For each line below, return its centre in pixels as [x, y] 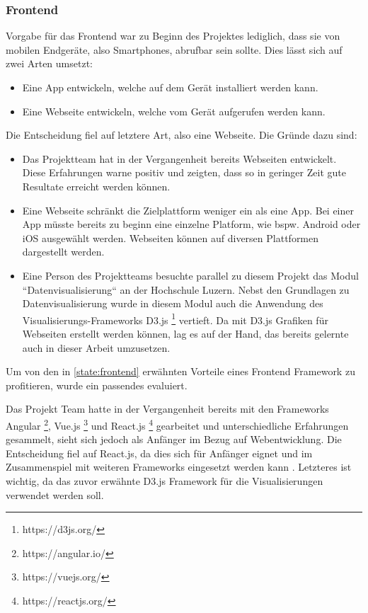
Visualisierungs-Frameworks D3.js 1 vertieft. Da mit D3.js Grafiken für [175, 319]
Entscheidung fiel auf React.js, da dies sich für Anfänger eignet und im [159, 453]
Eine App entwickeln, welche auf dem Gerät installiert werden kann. [170, 87]
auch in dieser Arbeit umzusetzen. [96, 347]
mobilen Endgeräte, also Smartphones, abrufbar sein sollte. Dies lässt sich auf [174, 49]
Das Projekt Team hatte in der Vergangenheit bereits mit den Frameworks [167, 409]
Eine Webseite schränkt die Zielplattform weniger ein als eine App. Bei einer [188, 210]
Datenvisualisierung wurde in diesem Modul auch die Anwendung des [173, 303]
